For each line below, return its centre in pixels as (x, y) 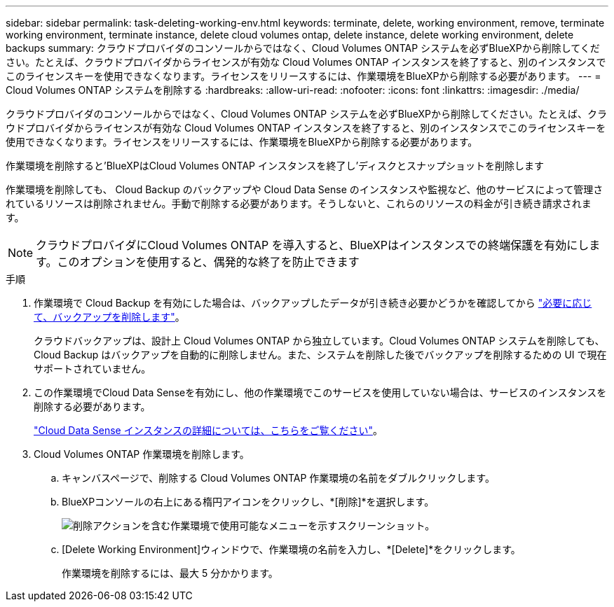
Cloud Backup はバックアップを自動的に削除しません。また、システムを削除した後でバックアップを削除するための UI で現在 (320, 355)
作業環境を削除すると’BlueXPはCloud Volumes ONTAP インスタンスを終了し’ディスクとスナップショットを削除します (275, 166)
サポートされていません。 (93, 369)
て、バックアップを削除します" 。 (109, 317)
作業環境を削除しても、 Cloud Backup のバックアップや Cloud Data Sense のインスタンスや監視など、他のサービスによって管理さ (305, 189)
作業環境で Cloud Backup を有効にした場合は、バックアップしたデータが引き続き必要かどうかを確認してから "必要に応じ (313, 303)
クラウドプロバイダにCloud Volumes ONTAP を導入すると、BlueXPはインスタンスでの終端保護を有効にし (313, 245)
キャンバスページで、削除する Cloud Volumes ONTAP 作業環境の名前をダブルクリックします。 (278, 478)
